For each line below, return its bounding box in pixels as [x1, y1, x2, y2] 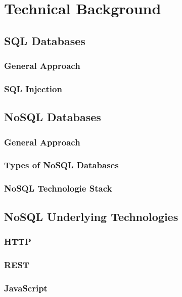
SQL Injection [4, 82, 62, 95]
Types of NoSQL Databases [4, 159, 119, 171]
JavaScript [4, 281, 48, 294]
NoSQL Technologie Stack [4, 182, 112, 195]
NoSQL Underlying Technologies [4, 208, 178, 224]
